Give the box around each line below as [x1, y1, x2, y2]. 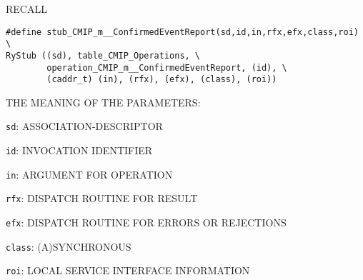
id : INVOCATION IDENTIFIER [6, 143, 153, 158]
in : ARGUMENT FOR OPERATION [6, 166, 173, 181]
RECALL [6, 1, 47, 16]
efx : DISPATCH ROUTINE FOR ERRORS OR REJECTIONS [6, 215, 287, 230]
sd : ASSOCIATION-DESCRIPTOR [6, 119, 163, 134]
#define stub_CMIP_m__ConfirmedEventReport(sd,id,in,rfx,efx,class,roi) [6, 26, 359, 37]
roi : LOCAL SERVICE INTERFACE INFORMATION [6, 263, 250, 278]
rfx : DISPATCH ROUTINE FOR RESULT [6, 191, 198, 206]
